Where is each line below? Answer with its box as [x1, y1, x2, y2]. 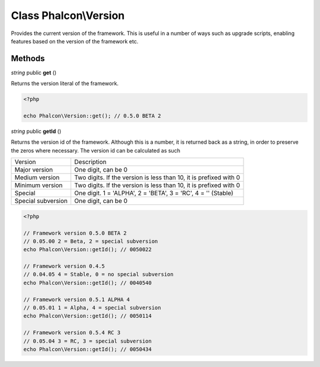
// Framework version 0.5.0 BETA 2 [23, 229, 127, 236]
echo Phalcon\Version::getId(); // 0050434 [23, 346, 152, 353]
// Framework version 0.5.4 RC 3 [23, 330, 121, 336]
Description [74, 158, 107, 166]
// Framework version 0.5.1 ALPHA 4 [23, 296, 130, 303]
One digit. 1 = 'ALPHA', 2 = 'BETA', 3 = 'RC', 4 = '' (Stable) [74, 189, 233, 197]
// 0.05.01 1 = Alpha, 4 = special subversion [23, 305, 161, 311]
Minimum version [14, 181, 63, 189]
